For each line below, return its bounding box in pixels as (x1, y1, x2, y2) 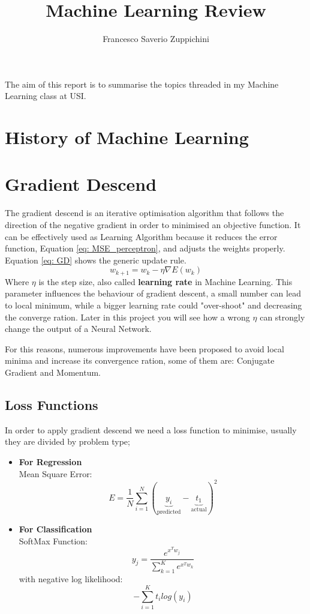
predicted (156, 508, 181, 515)
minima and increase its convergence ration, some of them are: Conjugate (5, 354, 275, 367)
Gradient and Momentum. (5, 366, 101, 378)
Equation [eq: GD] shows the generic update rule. (5, 253, 186, 266)
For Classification (19, 523, 92, 535)
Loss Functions (5, 395, 98, 414)
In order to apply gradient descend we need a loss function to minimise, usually (5, 423, 297, 436)
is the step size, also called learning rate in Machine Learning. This (38, 275, 293, 287)
